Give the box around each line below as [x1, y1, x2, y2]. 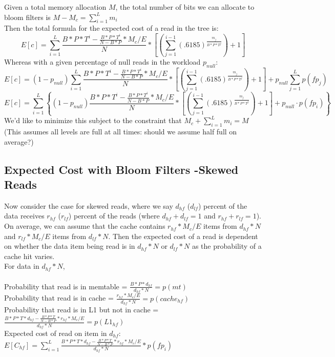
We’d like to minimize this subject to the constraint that [4, 115, 182, 126]
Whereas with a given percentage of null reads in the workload [4, 56, 201, 67]
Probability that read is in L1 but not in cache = [4, 304, 159, 315]
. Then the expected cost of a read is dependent [108, 230, 258, 241]
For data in [4, 261, 39, 271]
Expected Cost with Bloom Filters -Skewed [4, 161, 239, 177]
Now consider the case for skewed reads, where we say [4, 200, 173, 211]
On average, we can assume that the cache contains [4, 221, 165, 231]
